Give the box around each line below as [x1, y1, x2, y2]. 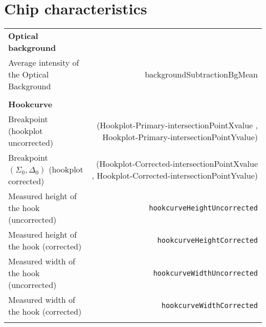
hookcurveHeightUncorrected [149, 203, 258, 212]
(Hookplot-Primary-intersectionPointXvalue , [97, 119, 258, 131]
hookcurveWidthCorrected [161, 301, 258, 310]
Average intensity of [8, 56, 79, 69]
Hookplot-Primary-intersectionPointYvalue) [102, 130, 258, 143]
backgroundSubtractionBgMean [145, 68, 258, 81]
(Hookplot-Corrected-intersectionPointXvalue [96, 157, 258, 169]
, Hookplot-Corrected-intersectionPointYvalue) [92, 169, 258, 181]
